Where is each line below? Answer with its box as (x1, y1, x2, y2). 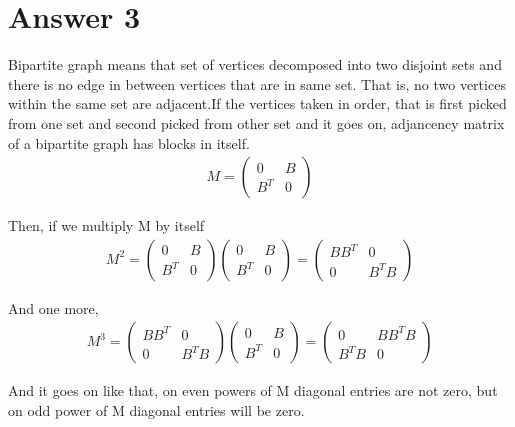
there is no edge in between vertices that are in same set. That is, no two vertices (8, 73, 506, 94)
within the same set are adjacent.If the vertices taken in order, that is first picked (8, 93, 507, 114)
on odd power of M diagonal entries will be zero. (8, 399, 305, 420)
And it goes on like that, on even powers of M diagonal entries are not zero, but (8, 380, 498, 401)
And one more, (8, 297, 99, 318)
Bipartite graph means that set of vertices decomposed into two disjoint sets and (8, 54, 502, 75)
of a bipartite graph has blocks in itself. (8, 132, 250, 153)
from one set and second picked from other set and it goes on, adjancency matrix (8, 112, 505, 133)
